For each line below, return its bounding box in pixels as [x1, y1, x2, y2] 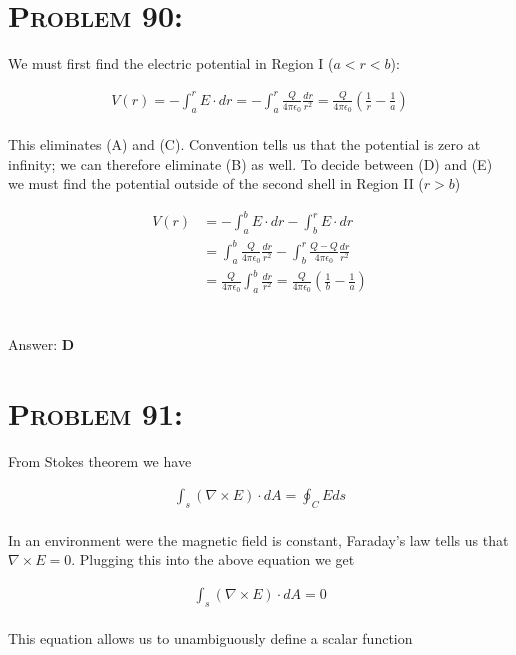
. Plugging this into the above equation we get [71, 549, 355, 570]
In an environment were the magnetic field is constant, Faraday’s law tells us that [8, 529, 509, 550]
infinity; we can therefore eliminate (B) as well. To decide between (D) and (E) [8, 153, 493, 174]
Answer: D [8, 334, 75, 355]
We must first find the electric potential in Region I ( [8, 53, 334, 74]
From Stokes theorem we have [8, 450, 192, 471]
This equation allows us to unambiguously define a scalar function [8, 628, 413, 649]
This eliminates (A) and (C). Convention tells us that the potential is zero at [8, 134, 481, 155]
